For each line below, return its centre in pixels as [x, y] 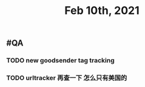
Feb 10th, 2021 [102, 11]
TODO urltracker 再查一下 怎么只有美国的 [67, 78]
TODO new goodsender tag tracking [60, 60]
